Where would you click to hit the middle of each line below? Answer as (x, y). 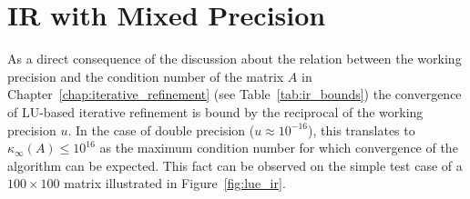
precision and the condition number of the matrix (146, 76)
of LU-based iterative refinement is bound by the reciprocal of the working (215, 111)
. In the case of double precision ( (161, 129)
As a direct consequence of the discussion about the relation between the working (235, 59)
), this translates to (362, 129)
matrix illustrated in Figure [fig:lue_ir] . (175, 183)
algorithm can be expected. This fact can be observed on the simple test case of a (235, 165)
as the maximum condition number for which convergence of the (279, 148)
